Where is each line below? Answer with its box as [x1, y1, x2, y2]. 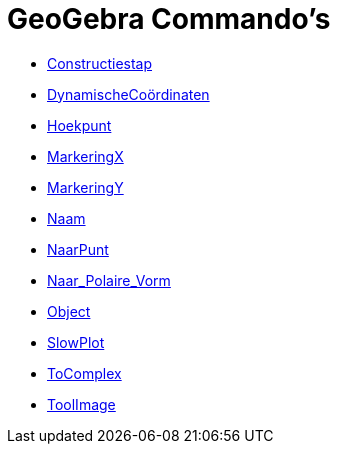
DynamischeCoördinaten [47, 85, 210, 103]
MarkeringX [47, 147, 124, 165]
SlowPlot [47, 333, 105, 351]
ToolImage [47, 395, 116, 413]
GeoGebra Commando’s [7, 2, 331, 36]
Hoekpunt [47, 116, 112, 134]
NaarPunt [47, 240, 109, 258]
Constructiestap [47, 54, 153, 72]
